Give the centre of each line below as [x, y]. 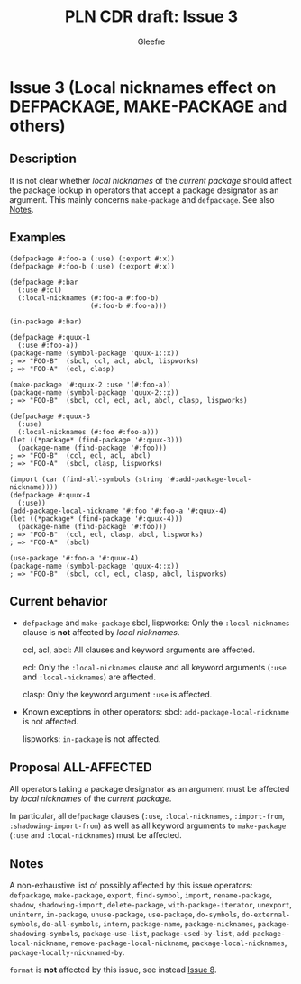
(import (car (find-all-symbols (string [87, 479]
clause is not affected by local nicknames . [101, 633]
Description [43, 159]
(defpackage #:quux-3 [50, 416]
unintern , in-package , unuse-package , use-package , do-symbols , [125, 914]
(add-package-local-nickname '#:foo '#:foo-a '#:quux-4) [119, 511]
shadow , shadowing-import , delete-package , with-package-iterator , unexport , [151, 904]
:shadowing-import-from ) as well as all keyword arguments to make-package [148, 825]
